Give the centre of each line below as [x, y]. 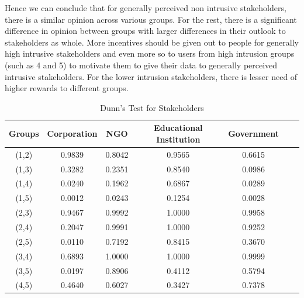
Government [253, 134]
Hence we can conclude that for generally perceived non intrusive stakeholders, [146, 8]
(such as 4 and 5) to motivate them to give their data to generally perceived [141, 65]
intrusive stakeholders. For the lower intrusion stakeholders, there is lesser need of [151, 76]
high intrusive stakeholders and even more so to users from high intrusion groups [150, 53]
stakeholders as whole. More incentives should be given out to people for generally [152, 42]
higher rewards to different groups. [67, 88]
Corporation [72, 134]
